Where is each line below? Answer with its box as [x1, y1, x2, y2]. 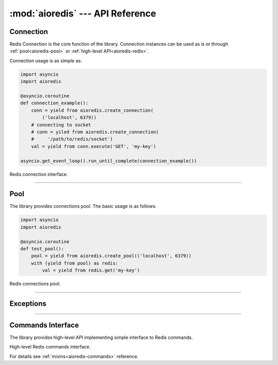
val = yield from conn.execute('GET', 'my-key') [31, 143, 157, 149]
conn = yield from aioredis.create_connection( [31, 107, 154, 113]
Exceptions [9, 299, 46, 308]
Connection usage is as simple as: [9, 57, 82, 64]
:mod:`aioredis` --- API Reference [9, 8, 157, 19]
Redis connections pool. [9, 281, 61, 287]
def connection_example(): [20, 100, 89, 106]
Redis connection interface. [9, 171, 68, 177]
